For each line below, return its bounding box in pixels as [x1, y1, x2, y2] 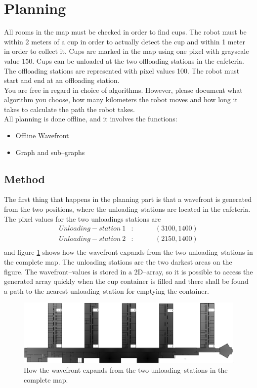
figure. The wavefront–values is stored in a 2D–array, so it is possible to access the [4, 266, 253, 276]
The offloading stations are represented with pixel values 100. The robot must [4, 65, 240, 76]
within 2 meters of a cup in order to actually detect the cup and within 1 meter [4, 36, 245, 46]
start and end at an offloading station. [4, 75, 120, 85]
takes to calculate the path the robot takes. [4, 104, 135, 114]
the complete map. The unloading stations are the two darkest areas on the [4, 256, 232, 267]
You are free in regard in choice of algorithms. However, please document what [4, 84, 243, 95]
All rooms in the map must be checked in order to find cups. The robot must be [4, 27, 247, 37]
